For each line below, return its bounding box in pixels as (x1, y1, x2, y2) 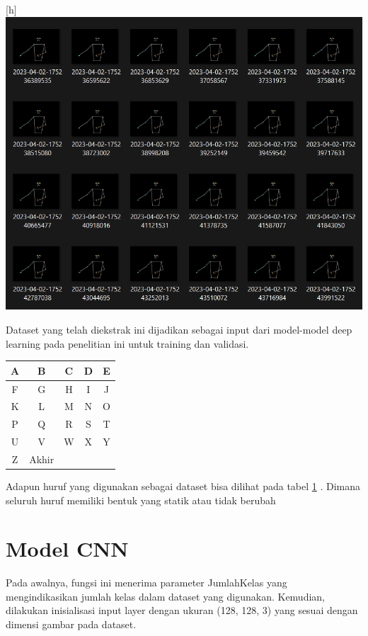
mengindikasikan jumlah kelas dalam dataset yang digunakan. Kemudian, (6, 589, 326, 603)
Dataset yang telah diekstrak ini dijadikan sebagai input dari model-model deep (6, 322, 352, 336)
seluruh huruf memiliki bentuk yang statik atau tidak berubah (6, 492, 276, 507)
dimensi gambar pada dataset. (6, 617, 137, 632)
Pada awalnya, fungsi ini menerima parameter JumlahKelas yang (6, 575, 287, 590)
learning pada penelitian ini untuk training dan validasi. (6, 336, 249, 351)
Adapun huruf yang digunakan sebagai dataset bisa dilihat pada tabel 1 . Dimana (6, 478, 361, 493)
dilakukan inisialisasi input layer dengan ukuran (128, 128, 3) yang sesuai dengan (6, 603, 358, 618)
